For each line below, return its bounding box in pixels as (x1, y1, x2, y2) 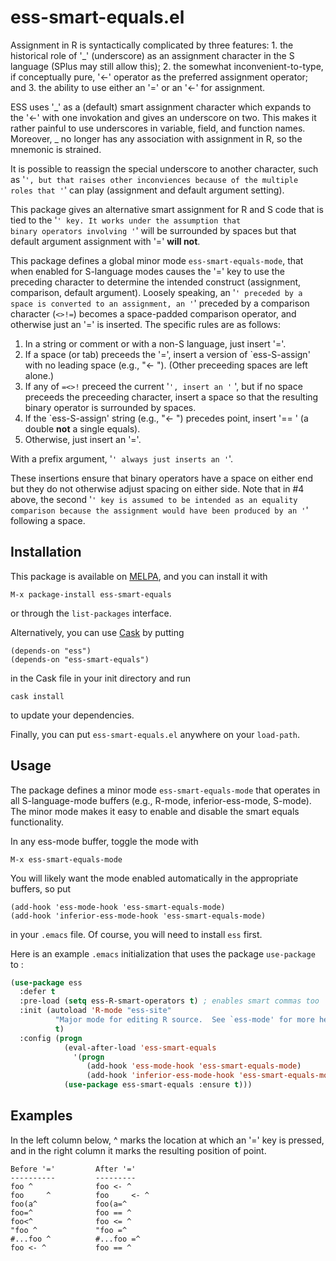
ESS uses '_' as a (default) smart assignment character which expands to (10, 101, 312, 113)
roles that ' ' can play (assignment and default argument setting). (10, 184, 285, 196)
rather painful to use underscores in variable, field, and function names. (10, 122, 306, 134)
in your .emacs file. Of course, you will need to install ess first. (10, 928, 263, 940)
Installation (10, 544, 82, 561)
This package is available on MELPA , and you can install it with (10, 570, 268, 582)
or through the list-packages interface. (10, 607, 172, 619)
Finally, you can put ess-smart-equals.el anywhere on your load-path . (10, 728, 301, 740)
